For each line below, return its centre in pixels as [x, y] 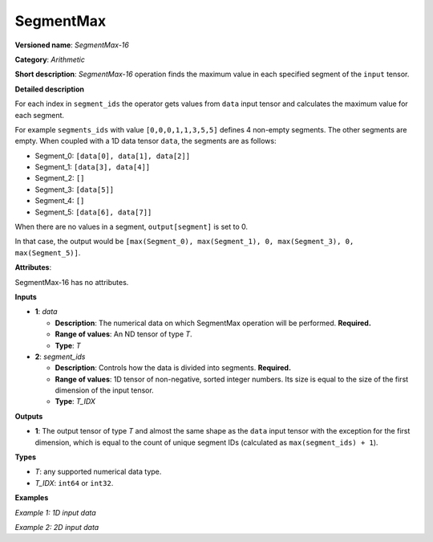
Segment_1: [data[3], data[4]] [93, 167]
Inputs [26, 296]
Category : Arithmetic [50, 59]
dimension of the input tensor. [104, 390]
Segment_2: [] [60, 178]
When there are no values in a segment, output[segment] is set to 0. [132, 227]
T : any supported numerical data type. [98, 472]
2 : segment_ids [60, 357]
